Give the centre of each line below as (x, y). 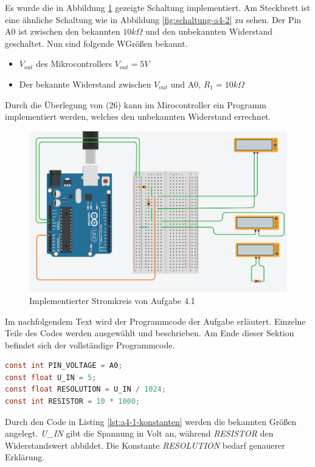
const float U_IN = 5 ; (51, 377)
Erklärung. (25, 457)
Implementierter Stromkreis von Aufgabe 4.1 (112, 300)
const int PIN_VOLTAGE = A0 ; (64, 366)
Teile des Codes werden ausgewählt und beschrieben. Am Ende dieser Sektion (150, 333)
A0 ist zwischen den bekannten (63, 31)
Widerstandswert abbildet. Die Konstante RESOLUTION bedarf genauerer (145, 445)
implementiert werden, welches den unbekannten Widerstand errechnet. (138, 116)
